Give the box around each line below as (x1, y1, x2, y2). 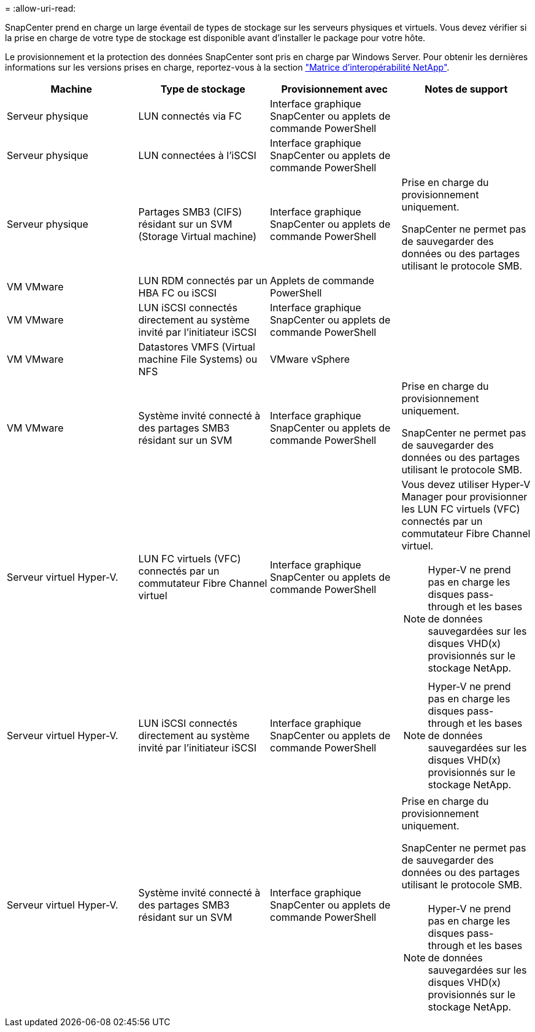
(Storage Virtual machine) (138, 230, 257, 242)
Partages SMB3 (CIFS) (138, 206, 242, 218)
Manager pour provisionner (401, 491, 528, 503)
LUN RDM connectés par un (138, 274, 267, 287)
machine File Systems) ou (138, 353, 258, 365)
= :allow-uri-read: (5, 3, 76, 14)
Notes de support (425, 83, 508, 95)
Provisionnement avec (281, 83, 388, 95)
